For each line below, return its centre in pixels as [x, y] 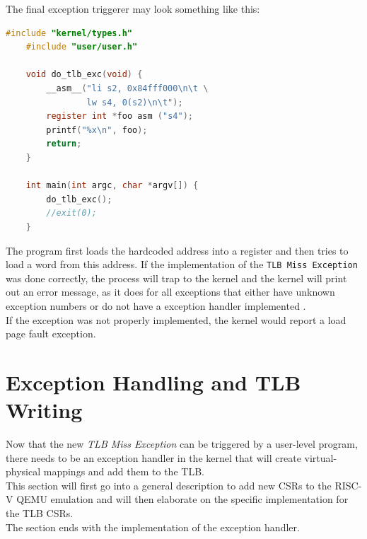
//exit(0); [71, 213]
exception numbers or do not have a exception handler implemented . [156, 305]
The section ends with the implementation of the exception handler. [153, 527]
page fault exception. [51, 334]
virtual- [321, 457]
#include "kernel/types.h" [69, 33]
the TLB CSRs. [40, 513]
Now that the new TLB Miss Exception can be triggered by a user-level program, [182, 444]
